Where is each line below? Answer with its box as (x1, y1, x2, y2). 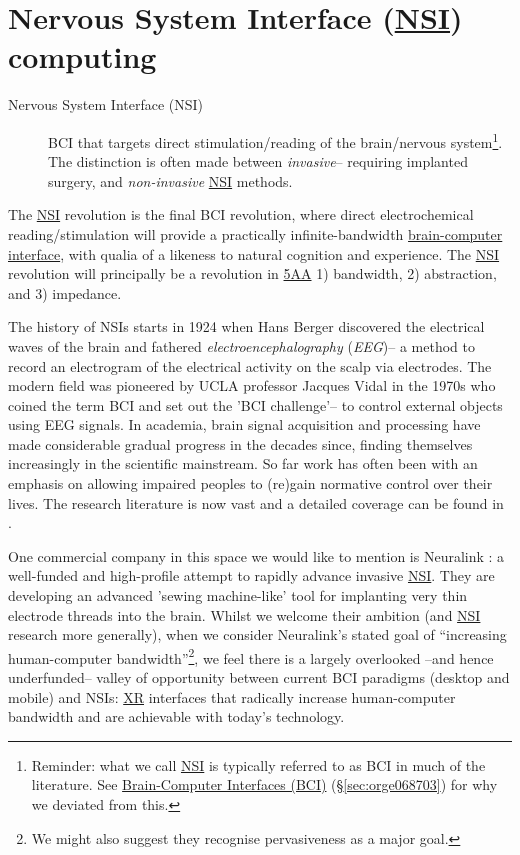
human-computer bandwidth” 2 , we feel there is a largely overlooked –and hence (8, 644, 494, 668)
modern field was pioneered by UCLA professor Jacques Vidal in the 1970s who (8, 375, 496, 396)
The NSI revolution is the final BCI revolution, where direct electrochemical (8, 204, 474, 225)
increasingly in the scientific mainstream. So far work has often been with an (8, 453, 478, 474)
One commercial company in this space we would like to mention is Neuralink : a (8, 545, 505, 566)
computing (8, 36, 157, 77)
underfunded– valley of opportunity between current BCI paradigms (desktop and (8, 667, 510, 688)
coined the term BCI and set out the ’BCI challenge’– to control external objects (8, 394, 503, 415)
